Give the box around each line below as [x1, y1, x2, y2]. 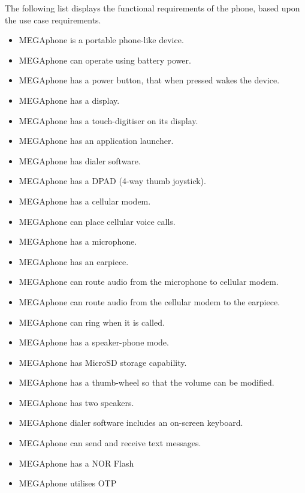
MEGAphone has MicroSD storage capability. [19, 356, 187, 368]
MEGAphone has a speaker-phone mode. [19, 336, 169, 348]
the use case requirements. [5, 13, 101, 26]
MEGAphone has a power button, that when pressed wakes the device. [19, 74, 280, 86]
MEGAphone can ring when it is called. [19, 315, 165, 328]
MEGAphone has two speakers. [19, 396, 134, 408]
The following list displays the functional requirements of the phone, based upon [5, 2, 300, 14]
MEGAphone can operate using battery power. [19, 53, 191, 66]
